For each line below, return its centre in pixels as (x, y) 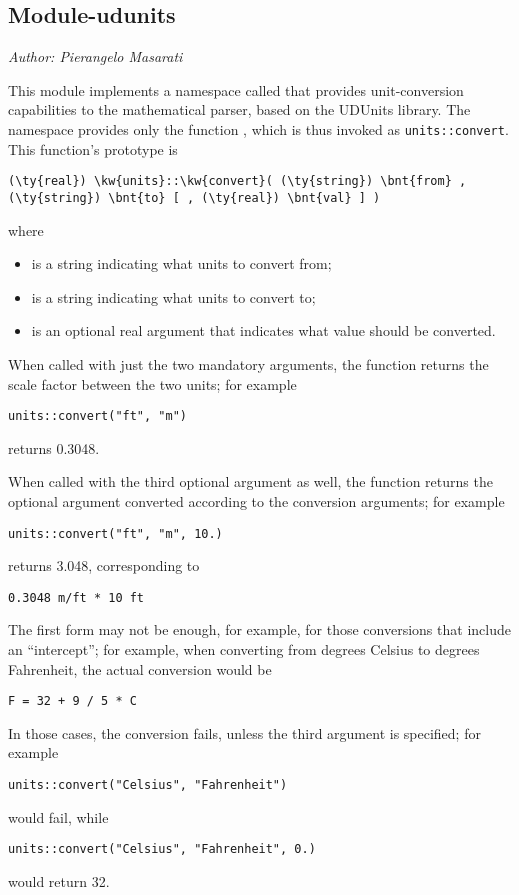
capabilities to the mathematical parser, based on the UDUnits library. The (239, 109)
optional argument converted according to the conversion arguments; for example (256, 500)
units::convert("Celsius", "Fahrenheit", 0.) (162, 849)
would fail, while (58, 816)
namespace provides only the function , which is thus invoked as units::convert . (258, 128)
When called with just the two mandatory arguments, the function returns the (248, 363)
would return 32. (59, 880)
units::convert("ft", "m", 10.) (115, 533)
